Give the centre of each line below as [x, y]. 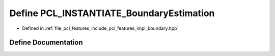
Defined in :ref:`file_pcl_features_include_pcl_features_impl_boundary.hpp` [100, 28]
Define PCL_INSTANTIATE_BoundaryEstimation [112, 13]
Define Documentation [46, 43]
